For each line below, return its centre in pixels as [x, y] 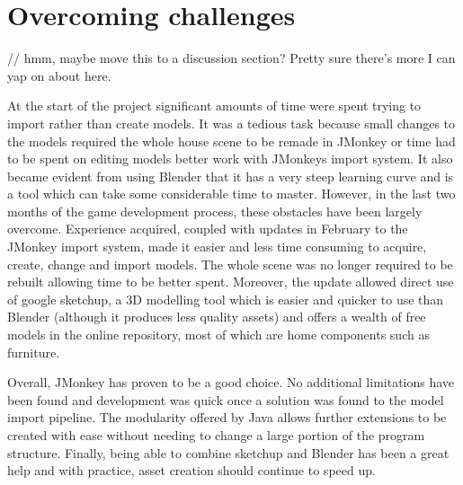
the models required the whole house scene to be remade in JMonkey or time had [231, 141]
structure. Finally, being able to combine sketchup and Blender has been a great [228, 452]
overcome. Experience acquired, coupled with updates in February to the [208, 229]
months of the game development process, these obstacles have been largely [215, 211]
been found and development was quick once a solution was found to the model [226, 399]
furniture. [34, 352]
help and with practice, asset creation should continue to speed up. [191, 470]
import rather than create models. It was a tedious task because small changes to [231, 123]
